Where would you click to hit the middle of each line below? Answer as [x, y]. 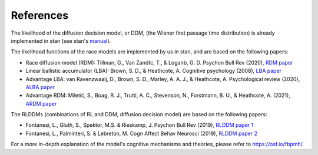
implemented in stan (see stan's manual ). [61, 41]
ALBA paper [40, 87]
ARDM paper [41, 103]
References [40, 15]
